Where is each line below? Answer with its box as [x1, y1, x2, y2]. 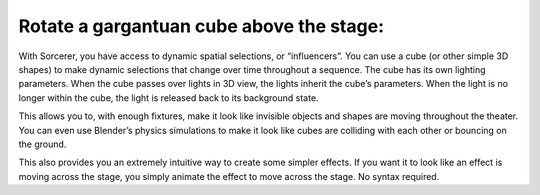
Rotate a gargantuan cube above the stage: [18, 15, 385, 37]
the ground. [18, 138, 67, 150]
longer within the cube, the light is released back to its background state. [18, 91, 319, 104]
